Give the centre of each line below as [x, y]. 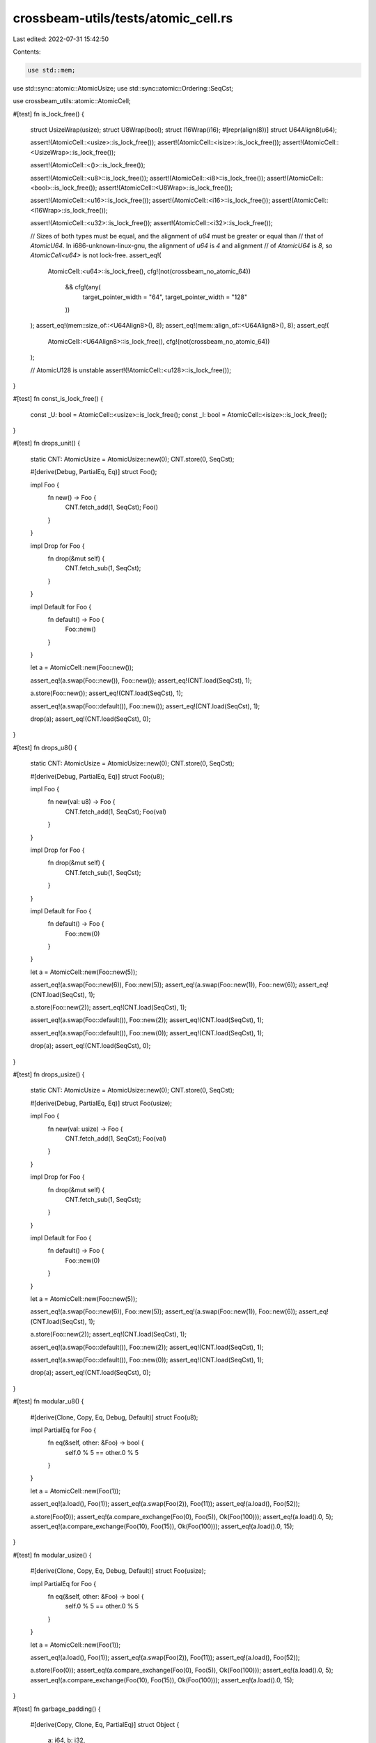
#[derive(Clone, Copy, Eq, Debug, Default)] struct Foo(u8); [114, 1417]
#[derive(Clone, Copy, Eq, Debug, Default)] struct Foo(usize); [118, 1571]
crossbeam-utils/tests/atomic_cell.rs [123, 18]
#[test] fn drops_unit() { [46, 443]
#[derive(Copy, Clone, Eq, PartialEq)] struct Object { [105, 1724]
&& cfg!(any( [83, 287]
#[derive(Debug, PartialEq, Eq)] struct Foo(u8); [97, 776]
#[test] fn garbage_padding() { [57, 1709]
